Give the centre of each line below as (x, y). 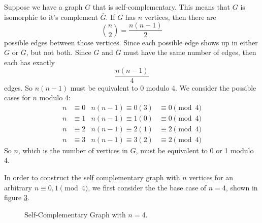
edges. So (19, 87)
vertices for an (211, 177)
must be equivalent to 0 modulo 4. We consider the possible (163, 87)
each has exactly (30, 62)
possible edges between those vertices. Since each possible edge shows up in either (131, 42)
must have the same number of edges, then (190, 52)
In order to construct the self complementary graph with (92, 177)
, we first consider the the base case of (147, 187)
